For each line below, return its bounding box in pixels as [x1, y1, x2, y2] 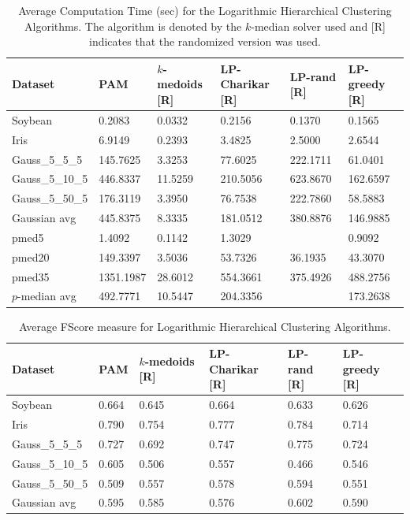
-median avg [17, 288, 76, 304]
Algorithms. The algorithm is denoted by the [24, 17, 242, 34]
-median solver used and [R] [251, 17, 386, 34]
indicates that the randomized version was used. [89, 33, 321, 50]
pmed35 [12, 268, 50, 284]
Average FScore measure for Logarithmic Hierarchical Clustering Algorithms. [19, 318, 391, 334]
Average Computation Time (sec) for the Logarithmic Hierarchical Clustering [18, 2, 392, 18]
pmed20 [12, 248, 50, 265]
